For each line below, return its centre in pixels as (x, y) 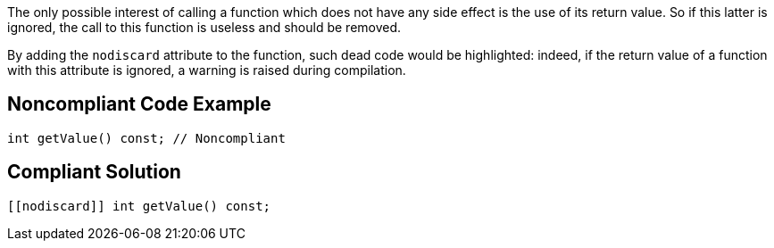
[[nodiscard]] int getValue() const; (139, 206)
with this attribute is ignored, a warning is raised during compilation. (207, 70)
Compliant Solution (94, 172)
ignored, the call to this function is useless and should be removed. (204, 27)
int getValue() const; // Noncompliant (146, 138)
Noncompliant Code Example (139, 104)
